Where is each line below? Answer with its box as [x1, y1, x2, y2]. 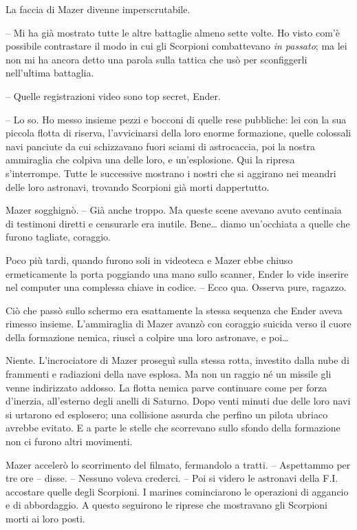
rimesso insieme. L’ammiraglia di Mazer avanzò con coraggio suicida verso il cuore [6, 316, 351, 331]
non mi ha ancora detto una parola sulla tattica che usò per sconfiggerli [6, 52, 307, 66]
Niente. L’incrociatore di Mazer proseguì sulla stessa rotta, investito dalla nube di [6, 353, 349, 367]
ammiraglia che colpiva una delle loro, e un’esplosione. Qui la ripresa [6, 152, 295, 167]
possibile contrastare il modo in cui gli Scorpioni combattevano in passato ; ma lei [6, 39, 347, 53]
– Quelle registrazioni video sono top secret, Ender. [6, 88, 221, 103]
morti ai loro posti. [6, 511, 85, 525]
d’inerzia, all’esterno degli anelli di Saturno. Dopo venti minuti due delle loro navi [6, 394, 351, 408]
